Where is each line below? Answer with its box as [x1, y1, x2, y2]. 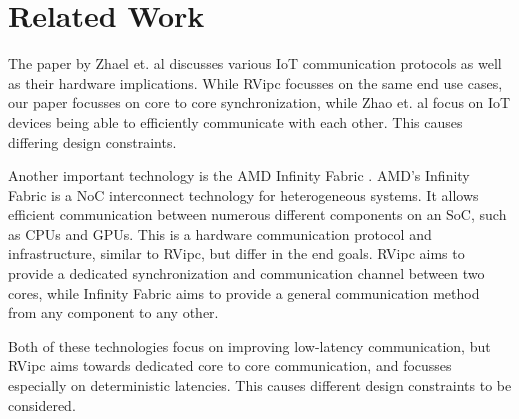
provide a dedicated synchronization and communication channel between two [8, 263, 485, 284]
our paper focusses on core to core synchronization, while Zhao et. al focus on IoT [8, 92, 511, 113]
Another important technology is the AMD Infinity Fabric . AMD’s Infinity [8, 165, 470, 186]
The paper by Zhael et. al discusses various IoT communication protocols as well [8, 53, 502, 74]
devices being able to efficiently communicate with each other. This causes [8, 111, 463, 132]
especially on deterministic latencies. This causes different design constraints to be [8, 375, 512, 396]
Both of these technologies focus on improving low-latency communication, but [8, 335, 491, 356]
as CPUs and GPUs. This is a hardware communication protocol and [8, 223, 432, 244]
